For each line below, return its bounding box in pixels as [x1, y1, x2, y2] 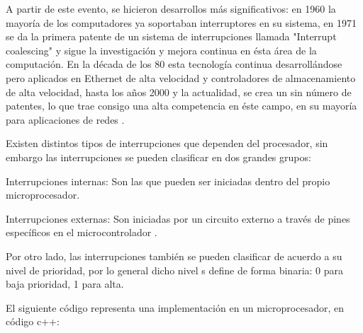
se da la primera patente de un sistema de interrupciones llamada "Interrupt [6, 29, 337, 44]
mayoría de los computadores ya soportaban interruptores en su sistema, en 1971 [6, 15, 357, 30]
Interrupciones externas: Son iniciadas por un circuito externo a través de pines [6, 211, 350, 226]
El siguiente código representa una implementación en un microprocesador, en [6, 300, 345, 315]
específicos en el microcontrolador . [6, 225, 157, 240]
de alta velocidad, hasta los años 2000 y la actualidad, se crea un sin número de [6, 84, 352, 99]
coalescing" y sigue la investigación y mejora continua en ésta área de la [6, 42, 317, 57]
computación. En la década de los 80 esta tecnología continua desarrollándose [6, 57, 342, 71]
